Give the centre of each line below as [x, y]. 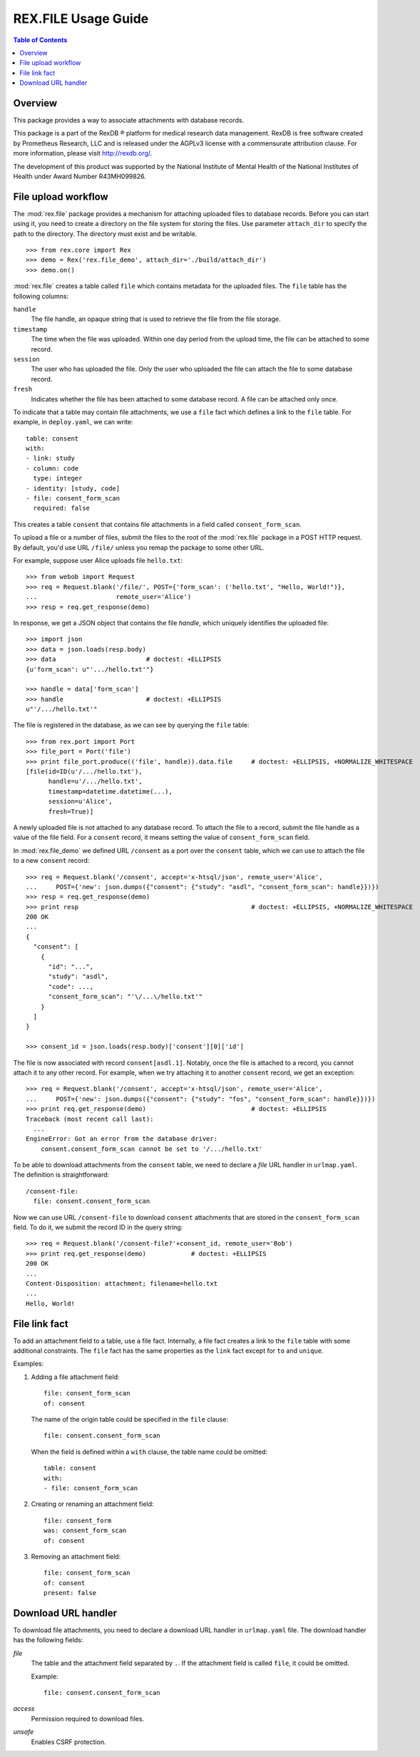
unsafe [24, 1732]
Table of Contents [40, 40]
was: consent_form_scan [85, 1531]
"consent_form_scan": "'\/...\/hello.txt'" [126, 997]
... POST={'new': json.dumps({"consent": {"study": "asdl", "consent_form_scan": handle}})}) [203, 887]
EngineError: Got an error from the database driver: [122, 1139]
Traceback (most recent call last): [90, 1119]
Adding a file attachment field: [76, 1377]
